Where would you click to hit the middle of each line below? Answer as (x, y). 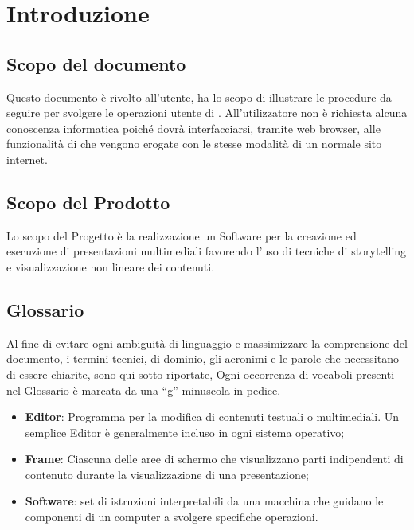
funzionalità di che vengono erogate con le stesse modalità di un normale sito (194, 144)
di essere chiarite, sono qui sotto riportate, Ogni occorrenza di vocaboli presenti (201, 374)
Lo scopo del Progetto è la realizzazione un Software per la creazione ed (182, 235)
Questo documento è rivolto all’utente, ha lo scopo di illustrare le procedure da (199, 97)
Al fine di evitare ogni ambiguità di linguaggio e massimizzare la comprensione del (207, 343)
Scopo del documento (96, 63)
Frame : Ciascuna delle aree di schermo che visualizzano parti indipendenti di (214, 459)
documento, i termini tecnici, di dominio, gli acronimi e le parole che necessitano (203, 359)
